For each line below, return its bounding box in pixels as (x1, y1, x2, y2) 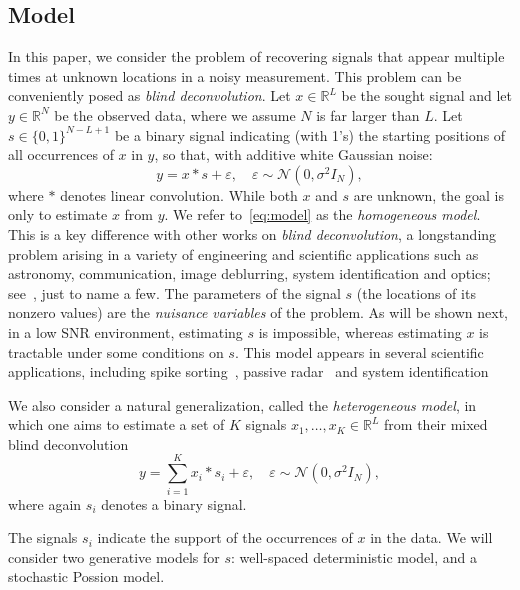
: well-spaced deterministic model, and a (231, 546, 477, 567)
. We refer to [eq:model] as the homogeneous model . (164, 204, 481, 225)
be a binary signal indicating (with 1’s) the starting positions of (114, 124, 506, 145)
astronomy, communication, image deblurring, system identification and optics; (8, 263, 491, 284)
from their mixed (384, 414, 488, 435)
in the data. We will (370, 527, 493, 548)
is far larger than (316, 104, 420, 125)
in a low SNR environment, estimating (8, 321, 243, 342)
